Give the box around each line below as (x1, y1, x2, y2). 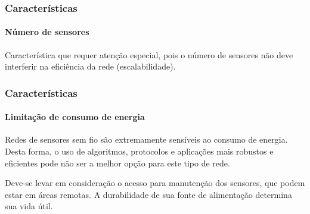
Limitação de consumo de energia (5, 111, 145, 123)
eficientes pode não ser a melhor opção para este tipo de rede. (5, 156, 230, 169)
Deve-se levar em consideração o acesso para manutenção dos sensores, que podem (5, 177, 305, 189)
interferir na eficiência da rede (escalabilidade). (5, 60, 176, 73)
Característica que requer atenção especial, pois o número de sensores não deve (5, 48, 293, 61)
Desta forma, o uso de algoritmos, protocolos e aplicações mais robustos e (5, 145, 274, 158)
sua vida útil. (5, 200, 53, 212)
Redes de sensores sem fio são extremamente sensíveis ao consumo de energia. (5, 133, 288, 146)
